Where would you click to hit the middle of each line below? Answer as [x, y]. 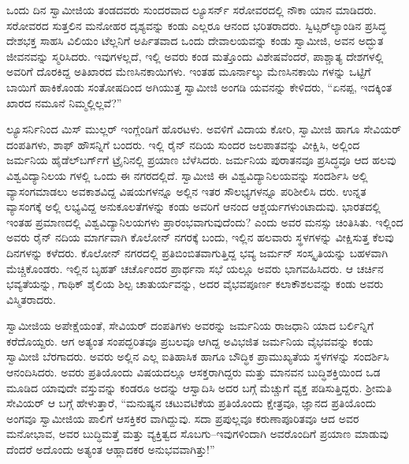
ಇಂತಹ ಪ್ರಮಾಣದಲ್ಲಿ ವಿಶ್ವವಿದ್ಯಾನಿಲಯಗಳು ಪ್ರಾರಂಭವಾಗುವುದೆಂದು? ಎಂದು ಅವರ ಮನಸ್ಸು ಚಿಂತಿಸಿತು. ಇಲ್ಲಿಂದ [205, 221]
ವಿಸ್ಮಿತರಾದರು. [31, 299]
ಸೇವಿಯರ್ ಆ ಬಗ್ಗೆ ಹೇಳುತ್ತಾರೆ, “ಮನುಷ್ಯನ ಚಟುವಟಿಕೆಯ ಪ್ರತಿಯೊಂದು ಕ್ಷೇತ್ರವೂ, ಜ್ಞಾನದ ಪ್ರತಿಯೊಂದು [191, 403]
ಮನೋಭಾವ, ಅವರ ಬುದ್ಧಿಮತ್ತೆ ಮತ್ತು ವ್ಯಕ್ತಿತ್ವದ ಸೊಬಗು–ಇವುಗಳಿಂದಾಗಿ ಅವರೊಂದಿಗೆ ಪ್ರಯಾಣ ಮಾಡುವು [197, 434]
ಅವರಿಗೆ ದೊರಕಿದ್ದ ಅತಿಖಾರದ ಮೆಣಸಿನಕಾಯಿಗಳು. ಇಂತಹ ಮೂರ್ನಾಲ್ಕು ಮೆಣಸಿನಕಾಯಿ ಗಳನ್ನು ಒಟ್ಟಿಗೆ [189, 71]
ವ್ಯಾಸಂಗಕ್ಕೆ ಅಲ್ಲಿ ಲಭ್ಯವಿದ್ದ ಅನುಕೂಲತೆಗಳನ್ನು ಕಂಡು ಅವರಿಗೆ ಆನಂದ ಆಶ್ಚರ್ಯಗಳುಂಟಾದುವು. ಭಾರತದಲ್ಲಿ [193, 206]
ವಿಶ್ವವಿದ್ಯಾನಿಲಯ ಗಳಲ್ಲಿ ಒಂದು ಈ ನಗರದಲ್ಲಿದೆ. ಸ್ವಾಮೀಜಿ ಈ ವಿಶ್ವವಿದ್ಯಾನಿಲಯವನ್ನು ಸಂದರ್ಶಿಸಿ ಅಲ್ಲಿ [187, 175]
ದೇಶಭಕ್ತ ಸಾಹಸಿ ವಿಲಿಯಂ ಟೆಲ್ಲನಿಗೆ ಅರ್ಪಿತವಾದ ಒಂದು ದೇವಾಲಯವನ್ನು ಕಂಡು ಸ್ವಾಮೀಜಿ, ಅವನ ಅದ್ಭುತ [195, 41]
